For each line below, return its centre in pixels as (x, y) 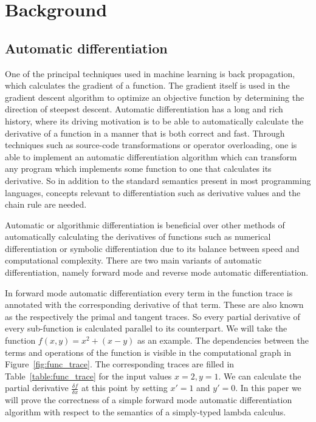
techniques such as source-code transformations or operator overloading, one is (151, 145)
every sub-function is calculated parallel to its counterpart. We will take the (146, 328)
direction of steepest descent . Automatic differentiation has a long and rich (144, 109)
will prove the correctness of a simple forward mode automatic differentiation (149, 400)
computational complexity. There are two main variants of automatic (133, 260)
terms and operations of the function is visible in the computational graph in (148, 352)
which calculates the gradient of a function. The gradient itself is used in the (147, 85)
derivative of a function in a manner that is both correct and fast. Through (145, 133)
